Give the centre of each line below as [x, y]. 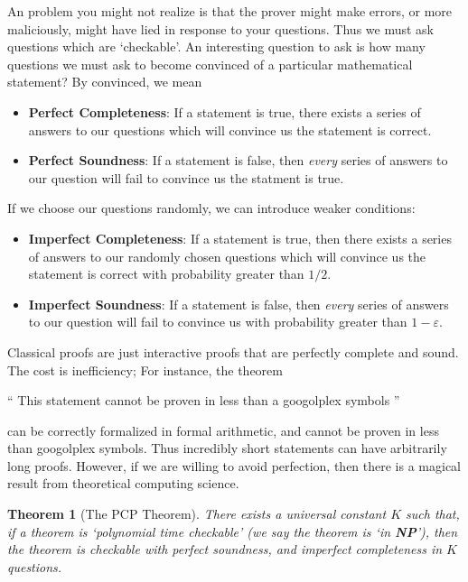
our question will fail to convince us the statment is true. [186, 177]
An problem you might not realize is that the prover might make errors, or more [230, 11]
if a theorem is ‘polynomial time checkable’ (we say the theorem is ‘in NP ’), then [233, 531]
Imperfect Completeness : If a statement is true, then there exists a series [240, 238]
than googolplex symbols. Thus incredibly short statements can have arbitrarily [227, 448]
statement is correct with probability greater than [166, 274]
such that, [433, 514]
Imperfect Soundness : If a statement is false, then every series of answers [239, 304]
